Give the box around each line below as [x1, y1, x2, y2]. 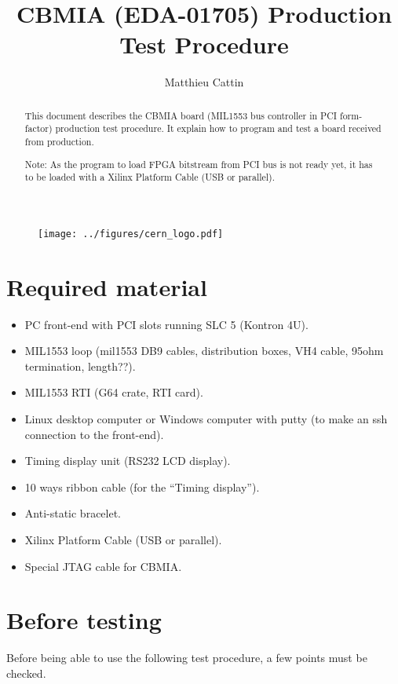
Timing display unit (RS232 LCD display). [24, 452, 231, 469]
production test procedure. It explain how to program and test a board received [55, 122, 382, 135]
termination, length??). [24, 357, 136, 374]
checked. [6, 664, 46, 681]
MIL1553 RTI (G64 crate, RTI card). [24, 384, 203, 401]
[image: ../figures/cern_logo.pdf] [38, 228, 224, 240]
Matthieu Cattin [164, 74, 244, 90]
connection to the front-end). [24, 426, 164, 442]
